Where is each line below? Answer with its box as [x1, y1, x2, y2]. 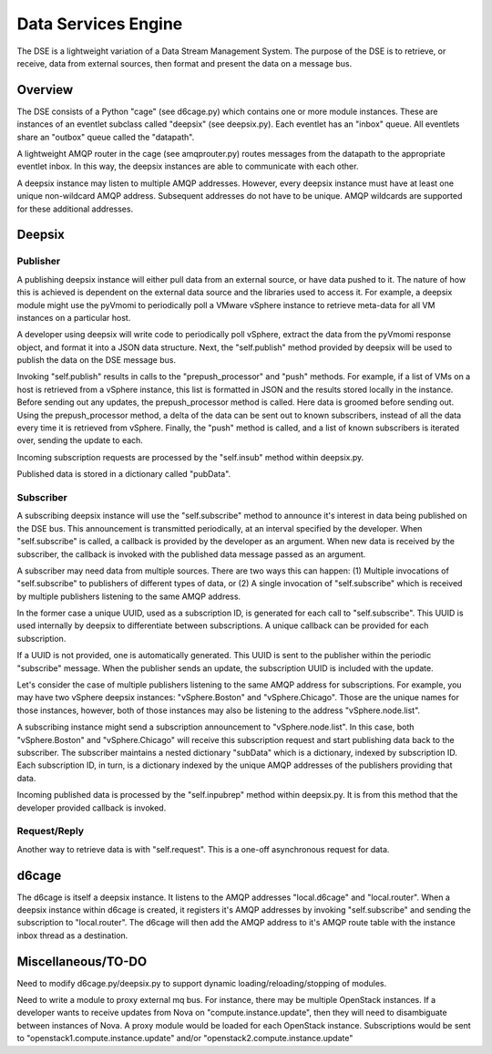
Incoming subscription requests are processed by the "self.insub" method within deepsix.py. [16, 451, 364, 462]
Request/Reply [16, 825, 85, 838]
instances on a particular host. [16, 312, 131, 323]
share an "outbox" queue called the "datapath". [16, 131, 195, 142]
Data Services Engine [16, 14, 183, 34]
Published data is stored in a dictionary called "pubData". [16, 469, 231, 480]
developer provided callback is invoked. [16, 802, 167, 813]
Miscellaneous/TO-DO [16, 954, 148, 969]
